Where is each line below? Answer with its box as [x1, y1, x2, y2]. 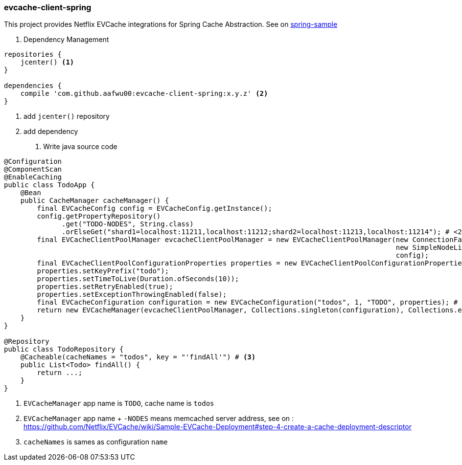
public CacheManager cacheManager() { [20, 197, 169, 205]
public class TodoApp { [4, 181, 95, 189]
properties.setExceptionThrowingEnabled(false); [37, 290, 227, 299]
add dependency [23, 127, 78, 136]
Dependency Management [23, 35, 109, 44]
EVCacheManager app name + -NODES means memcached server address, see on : [23, 414, 294, 423]
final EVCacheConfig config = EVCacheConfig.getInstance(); [37, 204, 272, 213]
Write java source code [43, 142, 117, 151]
